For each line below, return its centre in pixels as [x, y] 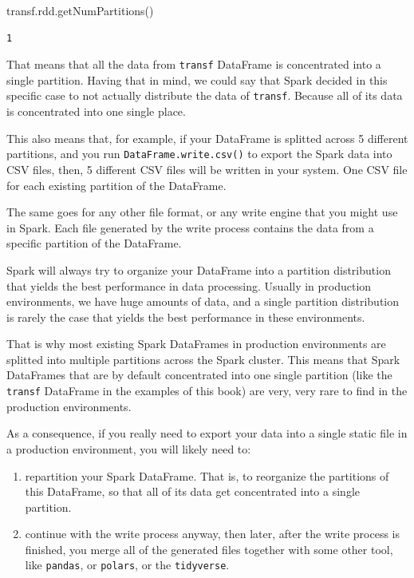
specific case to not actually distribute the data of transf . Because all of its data [205, 95]
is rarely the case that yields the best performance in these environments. [186, 317]
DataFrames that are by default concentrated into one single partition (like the [199, 375]
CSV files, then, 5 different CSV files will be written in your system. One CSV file [207, 169]
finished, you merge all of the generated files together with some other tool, [209, 549]
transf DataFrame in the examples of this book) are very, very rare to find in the [207, 391]
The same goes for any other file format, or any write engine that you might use [202, 212]
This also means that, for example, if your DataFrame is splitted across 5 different [207, 138]
